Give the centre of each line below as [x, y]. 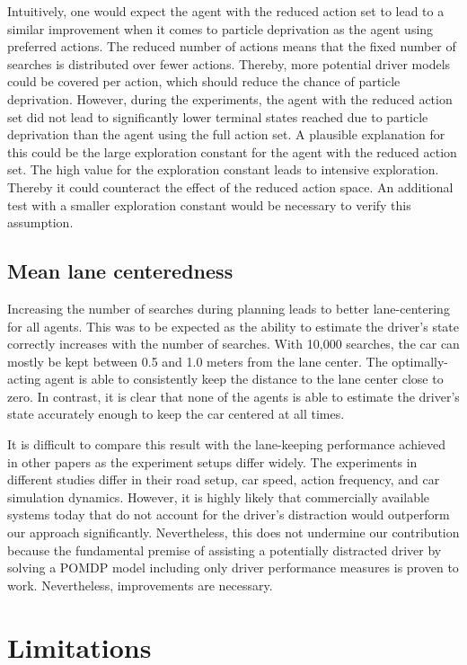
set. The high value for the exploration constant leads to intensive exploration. [223, 169]
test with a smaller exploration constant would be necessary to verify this [209, 204]
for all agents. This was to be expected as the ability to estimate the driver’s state [233, 326]
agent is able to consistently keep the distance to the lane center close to [244, 379]
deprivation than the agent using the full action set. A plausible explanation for [226, 134]
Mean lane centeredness [120, 271]
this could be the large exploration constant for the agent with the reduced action [232, 151]
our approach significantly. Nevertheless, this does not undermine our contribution [233, 532]
